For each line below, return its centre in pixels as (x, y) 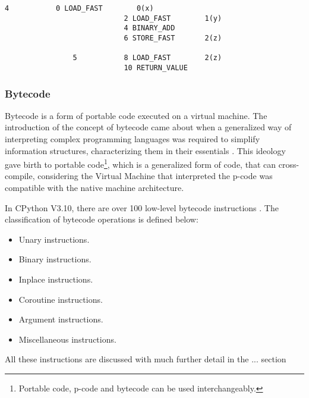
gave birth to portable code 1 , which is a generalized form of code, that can (141, 163)
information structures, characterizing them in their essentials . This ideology (145, 150)
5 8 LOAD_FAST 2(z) (147, 58)
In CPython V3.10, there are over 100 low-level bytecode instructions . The (142, 207)
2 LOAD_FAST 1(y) (173, 18)
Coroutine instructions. (61, 299)
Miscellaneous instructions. (67, 339)
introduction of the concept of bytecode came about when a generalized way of (148, 127)
